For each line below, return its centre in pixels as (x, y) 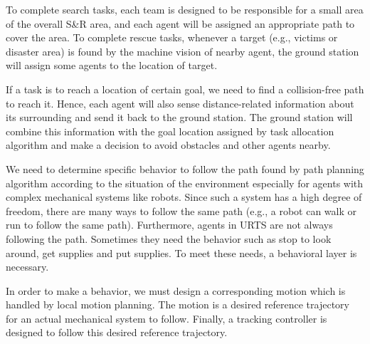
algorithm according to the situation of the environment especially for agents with (185, 183)
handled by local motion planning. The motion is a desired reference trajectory (178, 304)
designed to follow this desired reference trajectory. (117, 332)
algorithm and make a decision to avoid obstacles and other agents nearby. (168, 145)
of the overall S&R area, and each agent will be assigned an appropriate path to (180, 23)
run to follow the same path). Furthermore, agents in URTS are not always (169, 225)
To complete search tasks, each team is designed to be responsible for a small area (185, 9)
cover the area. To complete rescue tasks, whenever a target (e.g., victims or (172, 37)
